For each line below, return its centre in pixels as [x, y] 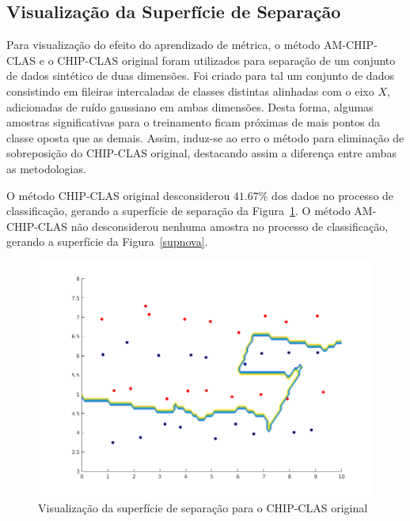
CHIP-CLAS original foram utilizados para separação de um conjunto [226, 60]
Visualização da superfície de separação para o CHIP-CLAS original [203, 508]
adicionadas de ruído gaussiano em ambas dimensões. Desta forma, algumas [190, 106]
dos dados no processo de [333, 195]
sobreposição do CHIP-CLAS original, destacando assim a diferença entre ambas [201, 153]
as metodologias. [46, 168]
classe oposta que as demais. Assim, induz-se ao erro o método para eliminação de [205, 137]
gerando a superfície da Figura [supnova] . [107, 242]
